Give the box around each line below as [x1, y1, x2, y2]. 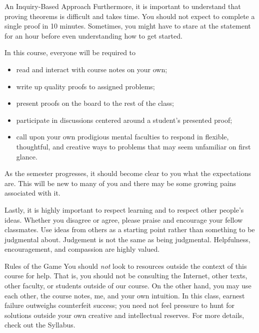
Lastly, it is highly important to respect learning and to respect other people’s [4, 204, 244, 215]
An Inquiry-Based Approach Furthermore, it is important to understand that [4, 1, 241, 11]
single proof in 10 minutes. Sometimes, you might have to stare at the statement [4, 21, 251, 31]
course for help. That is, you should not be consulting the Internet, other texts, [4, 270, 247, 281]
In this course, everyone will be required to [4, 47, 136, 58]
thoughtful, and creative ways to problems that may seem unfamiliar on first [16, 141, 251, 151]
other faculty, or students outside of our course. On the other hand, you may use [4, 280, 251, 291]
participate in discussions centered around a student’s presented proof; [16, 114, 232, 125]
